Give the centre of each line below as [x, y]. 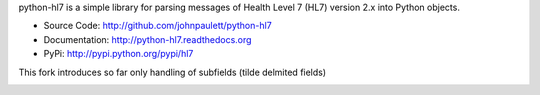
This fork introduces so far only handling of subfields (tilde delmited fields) [172, 72]
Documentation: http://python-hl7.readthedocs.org [147, 39]
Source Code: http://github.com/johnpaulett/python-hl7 [157, 26]
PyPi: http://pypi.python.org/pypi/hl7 [118, 54]
